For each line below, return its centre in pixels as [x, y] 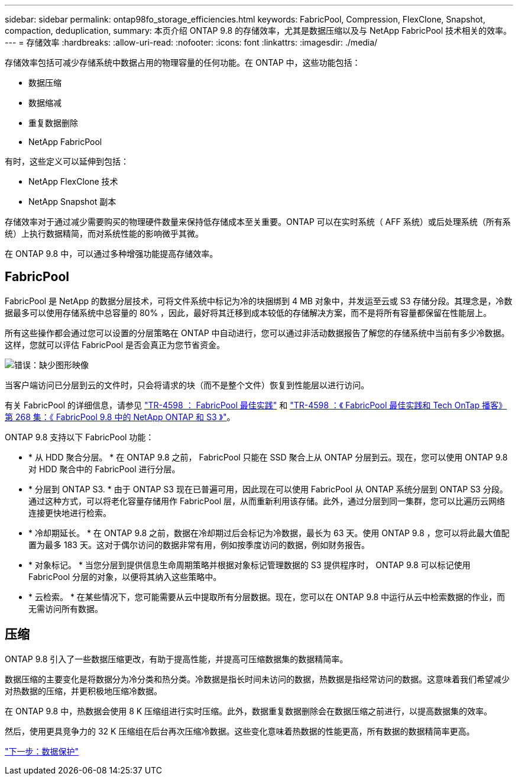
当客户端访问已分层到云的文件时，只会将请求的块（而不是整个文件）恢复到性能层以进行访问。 [187, 385]
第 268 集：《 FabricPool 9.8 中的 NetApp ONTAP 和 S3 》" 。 [120, 417]
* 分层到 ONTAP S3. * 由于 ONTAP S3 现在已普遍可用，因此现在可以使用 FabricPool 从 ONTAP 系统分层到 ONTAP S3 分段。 [268, 489]
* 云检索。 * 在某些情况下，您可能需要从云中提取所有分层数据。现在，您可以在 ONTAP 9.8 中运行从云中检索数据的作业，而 [267, 597]
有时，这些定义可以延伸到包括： [67, 161]
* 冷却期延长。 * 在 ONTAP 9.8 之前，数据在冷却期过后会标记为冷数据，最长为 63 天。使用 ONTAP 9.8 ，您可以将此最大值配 [269, 533]
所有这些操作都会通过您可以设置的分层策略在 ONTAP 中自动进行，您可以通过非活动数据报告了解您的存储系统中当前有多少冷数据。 [257, 333]
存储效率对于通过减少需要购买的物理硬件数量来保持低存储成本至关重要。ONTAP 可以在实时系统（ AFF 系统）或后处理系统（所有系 [258, 222]
